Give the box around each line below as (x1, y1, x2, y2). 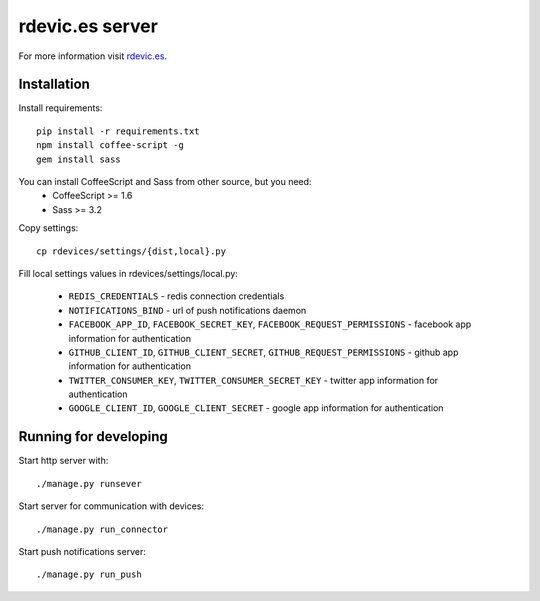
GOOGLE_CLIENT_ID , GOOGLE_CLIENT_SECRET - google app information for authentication (68, 402, 444, 414)
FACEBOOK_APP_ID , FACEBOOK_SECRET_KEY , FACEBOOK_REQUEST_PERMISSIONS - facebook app (68, 318, 472, 330)
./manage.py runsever (36, 478, 142, 489)
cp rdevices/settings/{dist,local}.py (36, 245, 227, 257)
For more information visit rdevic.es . (18, 50, 168, 62)
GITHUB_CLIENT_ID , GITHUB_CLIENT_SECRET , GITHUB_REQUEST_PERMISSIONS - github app (68, 346, 459, 358)
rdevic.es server (18, 15, 159, 37)
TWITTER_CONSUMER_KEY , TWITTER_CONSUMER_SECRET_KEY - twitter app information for (68, 374, 439, 386)
